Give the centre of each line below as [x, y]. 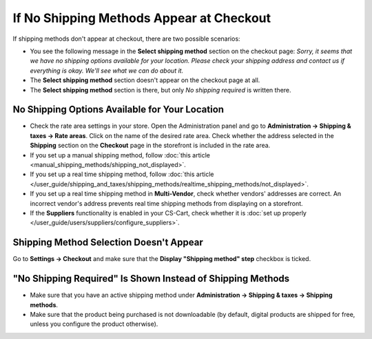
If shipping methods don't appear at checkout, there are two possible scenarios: [126, 39]
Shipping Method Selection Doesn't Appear [108, 243]
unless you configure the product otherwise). [94, 324]
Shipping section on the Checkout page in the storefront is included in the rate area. [150, 146]
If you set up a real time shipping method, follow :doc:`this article [122, 174]
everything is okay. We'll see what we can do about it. [107, 70]
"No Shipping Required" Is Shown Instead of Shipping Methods [151, 279]
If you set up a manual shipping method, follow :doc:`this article [120, 155]
